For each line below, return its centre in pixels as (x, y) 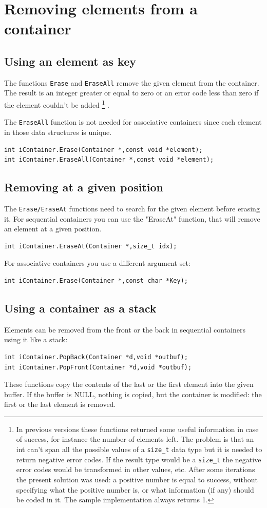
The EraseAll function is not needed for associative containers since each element (133, 122)
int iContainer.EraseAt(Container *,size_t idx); (91, 246)
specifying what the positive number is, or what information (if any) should (135, 489)
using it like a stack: (36, 339)
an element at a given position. (53, 229)
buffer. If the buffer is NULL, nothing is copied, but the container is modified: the (133, 394)
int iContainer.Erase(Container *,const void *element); (103, 150)
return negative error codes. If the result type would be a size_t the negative (139, 459)
